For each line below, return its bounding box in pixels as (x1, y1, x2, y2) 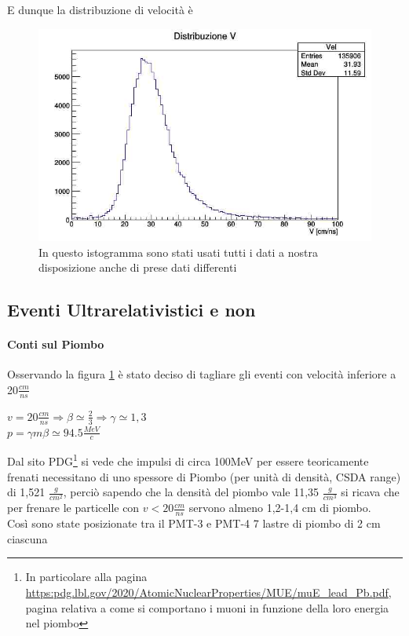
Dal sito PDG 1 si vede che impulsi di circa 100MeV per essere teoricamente (7, 451, 369, 470)
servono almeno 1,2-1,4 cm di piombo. (188, 499, 371, 516)
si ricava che (341, 484, 400, 500)
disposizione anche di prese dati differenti (38, 259, 237, 276)
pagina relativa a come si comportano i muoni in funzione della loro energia (25, 599, 389, 616)
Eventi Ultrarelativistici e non (7, 298, 256, 322)
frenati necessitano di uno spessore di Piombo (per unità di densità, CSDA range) (7, 468, 401, 484)
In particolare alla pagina (25, 568, 148, 585)
